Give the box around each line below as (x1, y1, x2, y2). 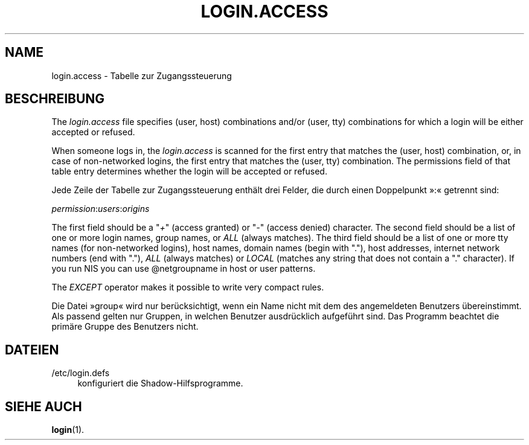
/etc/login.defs (51, 368, 110, 379)
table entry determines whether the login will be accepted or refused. (51, 166, 327, 177)
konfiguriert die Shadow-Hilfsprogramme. (77, 378, 243, 389)
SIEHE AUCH (5, 399, 82, 414)
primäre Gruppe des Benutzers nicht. (51, 321, 199, 332)
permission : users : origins (51, 203, 150, 214)
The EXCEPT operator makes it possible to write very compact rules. (51, 282, 324, 293)
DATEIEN (5, 342, 59, 357)
